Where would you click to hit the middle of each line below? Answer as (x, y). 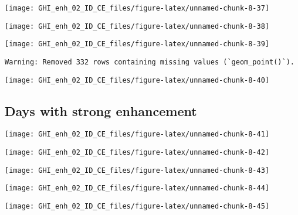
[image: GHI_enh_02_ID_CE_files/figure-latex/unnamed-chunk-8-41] (137, 134)
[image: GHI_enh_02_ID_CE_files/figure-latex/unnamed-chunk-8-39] (137, 44)
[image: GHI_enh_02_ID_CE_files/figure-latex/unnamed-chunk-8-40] (137, 80)
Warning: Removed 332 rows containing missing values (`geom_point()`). (150, 62)
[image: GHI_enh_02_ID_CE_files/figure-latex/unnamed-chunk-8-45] (137, 207)
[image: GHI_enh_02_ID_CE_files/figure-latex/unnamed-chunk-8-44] (137, 188)
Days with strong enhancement (101, 110)
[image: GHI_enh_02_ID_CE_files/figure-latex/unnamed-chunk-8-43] (137, 170)
